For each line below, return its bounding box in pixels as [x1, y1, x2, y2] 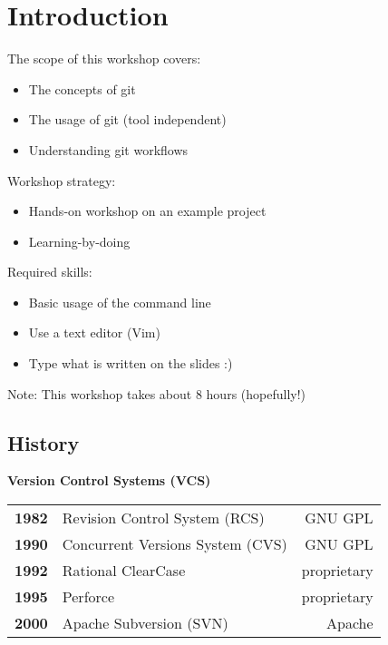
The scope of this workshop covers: [7, 49, 201, 68]
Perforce [62, 586, 115, 608]
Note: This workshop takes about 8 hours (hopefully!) [7, 384, 306, 403]
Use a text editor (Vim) [28, 323, 160, 342]
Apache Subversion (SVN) [62, 612, 228, 634]
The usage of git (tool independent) [28, 110, 227, 129]
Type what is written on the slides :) [28, 354, 233, 373]
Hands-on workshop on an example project [28, 201, 267, 220]
